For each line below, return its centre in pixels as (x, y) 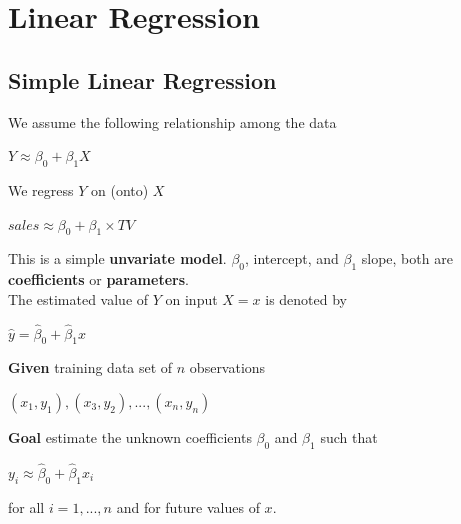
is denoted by (306, 298)
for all (26, 506)
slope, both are (407, 258)
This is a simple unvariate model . (117, 258)
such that (349, 436)
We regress (41, 189)
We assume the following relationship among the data (172, 121)
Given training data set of (90, 367)
